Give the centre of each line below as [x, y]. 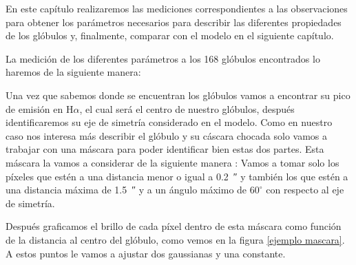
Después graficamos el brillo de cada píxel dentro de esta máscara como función [174, 226]
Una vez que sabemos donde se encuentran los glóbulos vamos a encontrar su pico [178, 95]
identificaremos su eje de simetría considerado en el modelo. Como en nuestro [169, 122]
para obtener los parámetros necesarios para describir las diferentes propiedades [174, 22]
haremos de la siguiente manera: [73, 72]
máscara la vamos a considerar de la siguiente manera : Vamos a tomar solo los [172, 162]
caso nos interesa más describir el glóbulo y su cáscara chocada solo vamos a [167, 135]
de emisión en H [40, 108]
